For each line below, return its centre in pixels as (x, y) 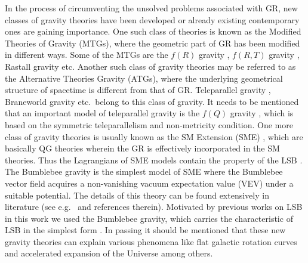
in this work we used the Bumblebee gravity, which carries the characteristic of (149, 218)
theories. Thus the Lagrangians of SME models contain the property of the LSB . (154, 160)
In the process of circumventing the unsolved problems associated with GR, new (151, 8)
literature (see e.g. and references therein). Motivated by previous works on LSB (154, 207)
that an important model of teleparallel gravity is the (102, 113)
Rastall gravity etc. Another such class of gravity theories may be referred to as (150, 66)
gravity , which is (262, 113)
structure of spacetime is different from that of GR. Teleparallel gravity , (138, 90)
